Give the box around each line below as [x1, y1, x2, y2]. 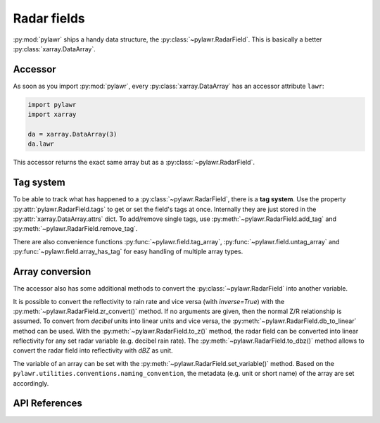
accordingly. [13, 379, 49, 387]
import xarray [27, 111, 77, 119]
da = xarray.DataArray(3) [27, 130, 118, 138]
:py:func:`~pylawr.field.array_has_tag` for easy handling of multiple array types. [13, 247, 243, 256]
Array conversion [13, 266, 91, 278]
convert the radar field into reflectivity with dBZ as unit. [13, 346, 173, 355]
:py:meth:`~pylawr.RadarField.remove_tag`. [13, 225, 138, 233]
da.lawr [27, 140, 54, 148]
